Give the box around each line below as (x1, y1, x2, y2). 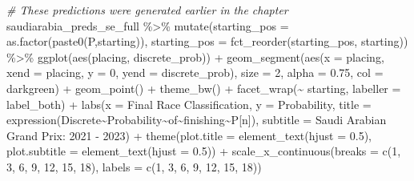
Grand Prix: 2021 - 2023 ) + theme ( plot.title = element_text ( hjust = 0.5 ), (6, 127, 372, 143)
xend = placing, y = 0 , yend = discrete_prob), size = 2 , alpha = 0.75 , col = (6, 64, 384, 81)
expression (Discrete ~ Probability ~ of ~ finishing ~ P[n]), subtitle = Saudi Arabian (6, 111, 387, 128)
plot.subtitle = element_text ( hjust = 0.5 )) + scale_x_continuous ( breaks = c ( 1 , (6, 143, 401, 159)
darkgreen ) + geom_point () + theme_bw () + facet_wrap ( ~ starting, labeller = (6, 79, 401, 96)
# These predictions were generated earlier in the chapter (6, 2, 288, 18)
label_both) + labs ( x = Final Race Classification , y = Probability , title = (6, 95, 372, 112)
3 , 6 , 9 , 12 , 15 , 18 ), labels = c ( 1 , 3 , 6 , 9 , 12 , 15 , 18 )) (6, 158, 262, 175)
